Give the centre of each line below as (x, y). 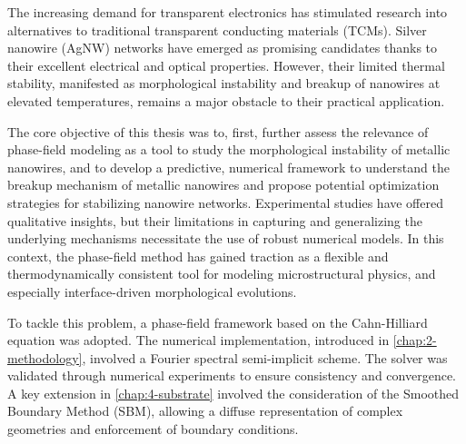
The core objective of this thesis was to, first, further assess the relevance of (218, 131)
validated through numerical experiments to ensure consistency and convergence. (232, 375)
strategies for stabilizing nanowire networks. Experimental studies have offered (225, 202)
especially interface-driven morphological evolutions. (152, 291)
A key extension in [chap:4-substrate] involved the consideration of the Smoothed (233, 393)
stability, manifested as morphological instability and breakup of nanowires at (224, 83)
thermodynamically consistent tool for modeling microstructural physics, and (222, 274)
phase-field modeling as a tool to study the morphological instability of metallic (229, 149)
